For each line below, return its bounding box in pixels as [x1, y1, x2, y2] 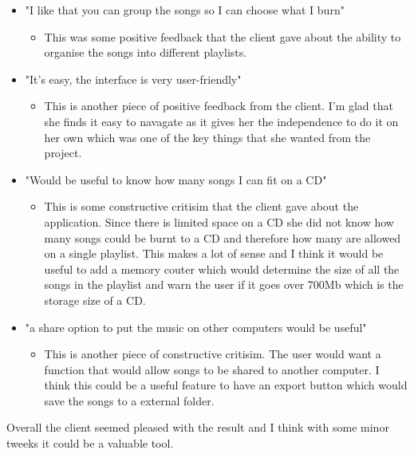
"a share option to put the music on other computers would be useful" [25, 318, 367, 335]
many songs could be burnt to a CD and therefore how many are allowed [44, 229, 401, 246]
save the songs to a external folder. [44, 392, 215, 409]
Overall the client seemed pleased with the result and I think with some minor [6, 419, 389, 436]
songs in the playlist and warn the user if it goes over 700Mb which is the [44, 276, 404, 293]
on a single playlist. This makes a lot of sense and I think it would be [44, 245, 384, 262]
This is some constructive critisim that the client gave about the [44, 198, 359, 215]
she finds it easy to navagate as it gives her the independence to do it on [44, 113, 399, 129]
